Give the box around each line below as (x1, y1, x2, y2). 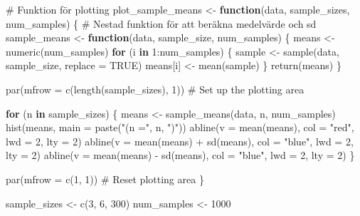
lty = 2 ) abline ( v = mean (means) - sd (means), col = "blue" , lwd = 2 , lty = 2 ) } (6, 148, 355, 163)
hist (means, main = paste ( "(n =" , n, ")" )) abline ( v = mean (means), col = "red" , (6, 120, 354, 135)
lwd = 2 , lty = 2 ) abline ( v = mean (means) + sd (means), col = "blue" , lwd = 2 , (6, 133, 354, 148)
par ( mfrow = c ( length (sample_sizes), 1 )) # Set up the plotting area (6, 81, 305, 96)
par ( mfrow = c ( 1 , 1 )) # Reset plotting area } (6, 171, 204, 186)
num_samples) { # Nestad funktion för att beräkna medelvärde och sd (6, 16, 317, 31)
